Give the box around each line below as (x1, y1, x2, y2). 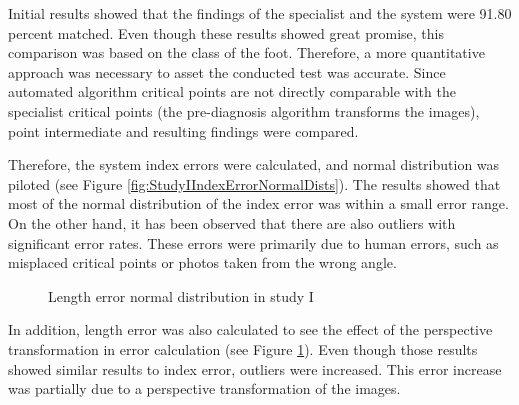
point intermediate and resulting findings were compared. (8, 120, 359, 141)
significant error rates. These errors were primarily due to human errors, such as (8, 232, 499, 253)
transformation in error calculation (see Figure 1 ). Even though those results (8, 338, 478, 359)
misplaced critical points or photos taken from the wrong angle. (8, 252, 397, 273)
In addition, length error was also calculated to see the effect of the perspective (8, 319, 493, 340)
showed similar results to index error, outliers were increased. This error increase (8, 358, 502, 379)
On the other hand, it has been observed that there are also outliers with (8, 212, 456, 233)
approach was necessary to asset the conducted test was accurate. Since (8, 61, 446, 82)
